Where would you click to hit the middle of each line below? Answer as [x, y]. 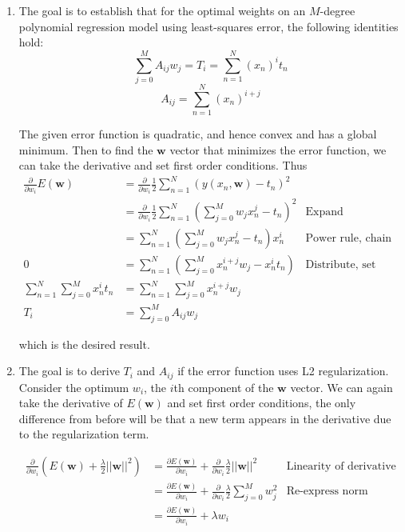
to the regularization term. [84, 434]
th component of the [224, 387]
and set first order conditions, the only [262, 403]
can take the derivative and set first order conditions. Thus [163, 165]
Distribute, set [341, 264]
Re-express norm [327, 492]
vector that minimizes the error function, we [278, 149]
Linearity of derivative [341, 466]
